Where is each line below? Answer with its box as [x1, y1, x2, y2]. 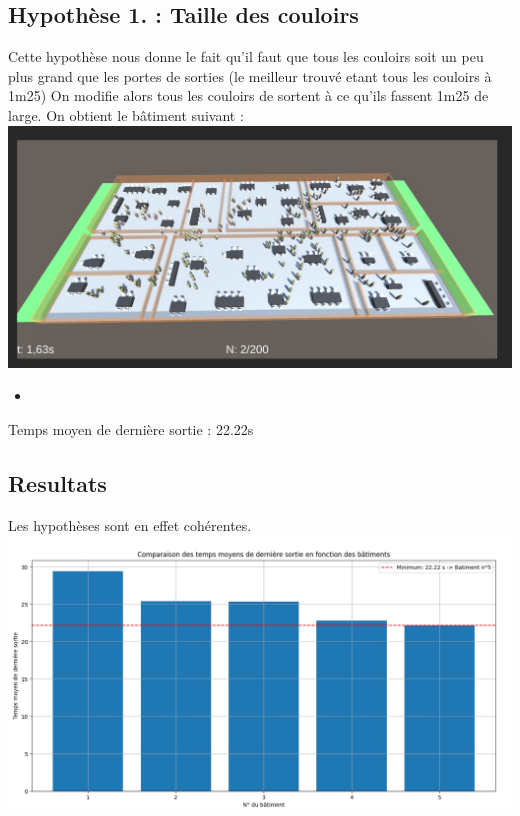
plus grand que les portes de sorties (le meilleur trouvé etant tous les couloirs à [8, 65, 492, 86]
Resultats [8, 467, 107, 498]
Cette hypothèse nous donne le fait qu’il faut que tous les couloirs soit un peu [8, 46, 484, 67]
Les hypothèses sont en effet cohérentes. [8, 514, 252, 535]
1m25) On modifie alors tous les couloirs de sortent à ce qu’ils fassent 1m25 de [8, 85, 489, 106]
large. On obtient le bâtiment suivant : [8, 104, 244, 125]
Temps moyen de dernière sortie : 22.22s [8, 418, 254, 439]
